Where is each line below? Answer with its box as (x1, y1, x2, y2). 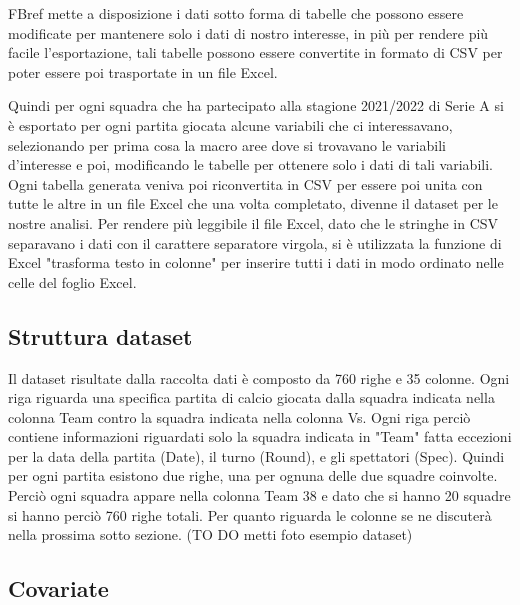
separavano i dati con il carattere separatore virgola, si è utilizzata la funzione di (8, 232, 502, 253)
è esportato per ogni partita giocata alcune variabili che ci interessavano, (8, 114, 453, 135)
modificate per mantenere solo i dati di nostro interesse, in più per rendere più (8, 22, 489, 43)
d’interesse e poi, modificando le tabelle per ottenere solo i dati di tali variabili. (8, 154, 493, 175)
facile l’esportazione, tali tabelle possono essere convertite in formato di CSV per (8, 42, 503, 63)
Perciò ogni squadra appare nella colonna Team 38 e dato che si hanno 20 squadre (8, 485, 511, 506)
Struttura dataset (8, 320, 193, 351)
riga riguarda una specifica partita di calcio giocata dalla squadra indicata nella (8, 387, 495, 408)
